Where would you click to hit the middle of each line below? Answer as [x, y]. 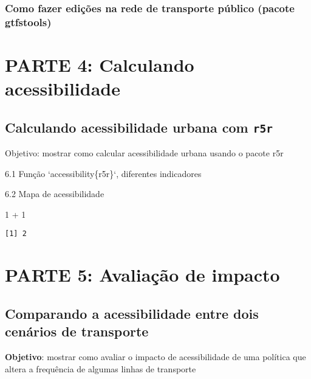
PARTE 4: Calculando [100, 64]
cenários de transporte [77, 331]
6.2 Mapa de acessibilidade [55, 194]
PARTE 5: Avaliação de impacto [142, 275]
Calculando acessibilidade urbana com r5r [139, 127]
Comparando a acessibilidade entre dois [132, 313]
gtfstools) [28, 22]
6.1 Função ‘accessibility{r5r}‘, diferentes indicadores [103, 173]
